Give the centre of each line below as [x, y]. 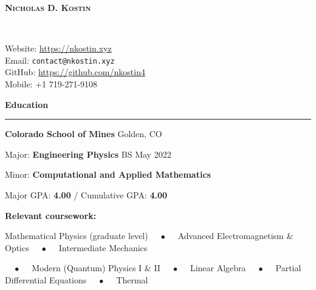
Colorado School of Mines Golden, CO [84, 134]
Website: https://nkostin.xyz [58, 48]
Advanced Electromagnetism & [235, 236]
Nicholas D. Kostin [48, 7]
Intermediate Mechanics [103, 247]
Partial [288, 268]
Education [27, 104]
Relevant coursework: [51, 215]
